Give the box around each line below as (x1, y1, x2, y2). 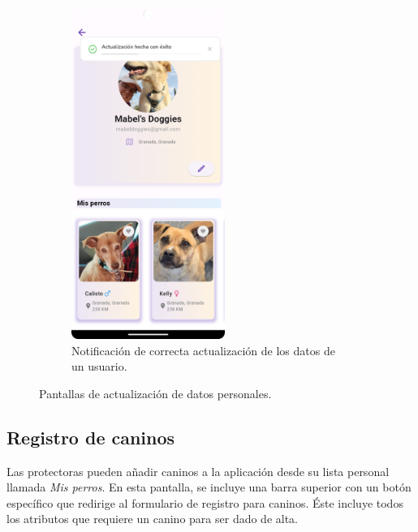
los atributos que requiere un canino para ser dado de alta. (6, 510, 299, 527)
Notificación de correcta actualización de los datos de (71, 341, 335, 358)
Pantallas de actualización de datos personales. (39, 384, 272, 401)
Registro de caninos (6, 424, 175, 449)
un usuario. (71, 358, 127, 375)
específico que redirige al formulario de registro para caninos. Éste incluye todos (6, 494, 403, 511)
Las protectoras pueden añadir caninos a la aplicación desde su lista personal (6, 462, 390, 479)
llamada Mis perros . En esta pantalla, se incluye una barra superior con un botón (6, 478, 412, 496)
